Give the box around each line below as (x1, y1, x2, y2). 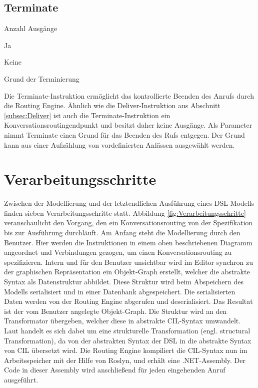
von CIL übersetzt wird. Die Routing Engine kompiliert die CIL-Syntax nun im (4, 345, 247, 355)
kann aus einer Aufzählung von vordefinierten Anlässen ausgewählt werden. (4, 139, 235, 150)
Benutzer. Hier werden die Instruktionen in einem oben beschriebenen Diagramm (4, 237, 252, 247)
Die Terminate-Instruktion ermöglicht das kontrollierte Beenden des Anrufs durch (4, 90, 254, 101)
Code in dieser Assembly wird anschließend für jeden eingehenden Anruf (4, 364, 225, 375)
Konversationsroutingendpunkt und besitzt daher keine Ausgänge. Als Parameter (4, 120, 252, 130)
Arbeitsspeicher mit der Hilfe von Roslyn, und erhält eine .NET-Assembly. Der (4, 354, 245, 365)
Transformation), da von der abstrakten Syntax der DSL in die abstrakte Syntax (4, 335, 251, 345)
